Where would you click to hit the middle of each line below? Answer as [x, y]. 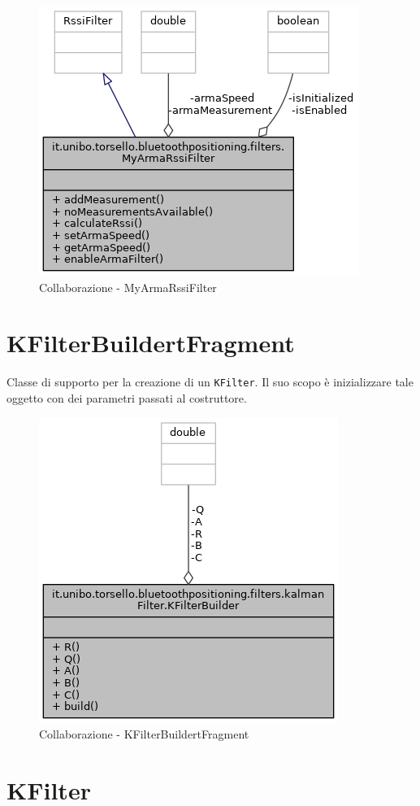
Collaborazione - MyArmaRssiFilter [128, 287]
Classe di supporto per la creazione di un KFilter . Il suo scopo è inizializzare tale [210, 382]
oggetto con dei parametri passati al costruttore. [127, 397]
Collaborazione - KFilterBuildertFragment [144, 734]
